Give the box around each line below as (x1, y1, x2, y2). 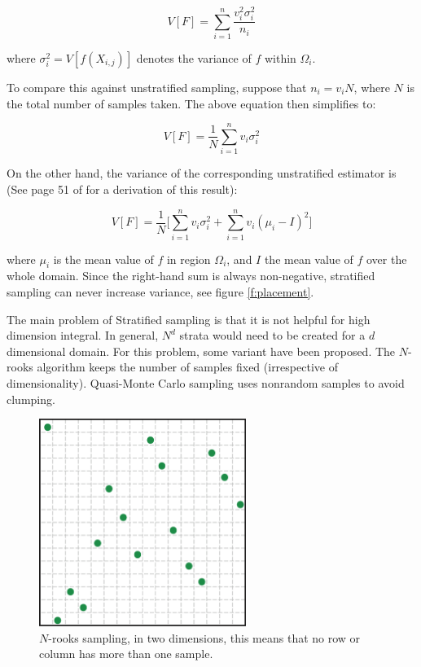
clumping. (7, 390, 55, 407)
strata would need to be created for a (179, 327, 366, 344)
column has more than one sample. (39, 645, 213, 662)
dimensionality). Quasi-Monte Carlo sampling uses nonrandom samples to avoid (7, 374, 405, 391)
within (264, 50, 296, 66)
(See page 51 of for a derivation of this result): (7, 180, 238, 197)
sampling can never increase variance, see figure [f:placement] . (7, 283, 314, 301)
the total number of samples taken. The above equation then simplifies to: (7, 94, 376, 112)
